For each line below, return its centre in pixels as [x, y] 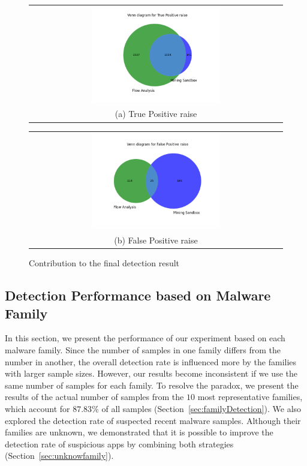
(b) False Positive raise [156, 240]
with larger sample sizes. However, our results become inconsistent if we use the [151, 373]
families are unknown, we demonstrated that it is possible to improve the [139, 432]
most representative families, [250, 397]
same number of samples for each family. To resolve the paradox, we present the [152, 385]
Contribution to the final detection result [104, 263]
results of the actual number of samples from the [94, 397]
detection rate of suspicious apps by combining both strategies [119, 444]
